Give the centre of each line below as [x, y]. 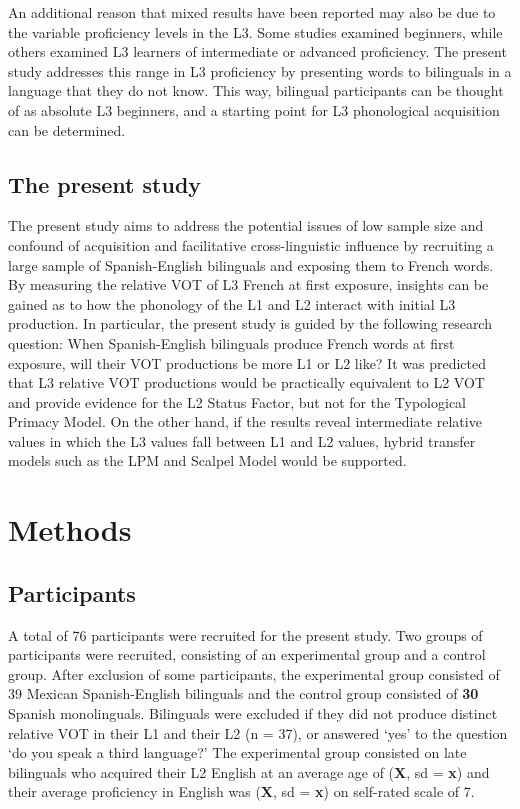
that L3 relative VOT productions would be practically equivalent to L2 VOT [246, 382]
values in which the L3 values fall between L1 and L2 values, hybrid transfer [242, 440]
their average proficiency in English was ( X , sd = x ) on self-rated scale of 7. [241, 791]
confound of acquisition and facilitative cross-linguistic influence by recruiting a [251, 244]
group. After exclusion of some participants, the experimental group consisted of [254, 673]
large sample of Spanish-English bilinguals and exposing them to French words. [251, 264]
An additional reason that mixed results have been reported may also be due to [252, 12]
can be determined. [67, 129]
